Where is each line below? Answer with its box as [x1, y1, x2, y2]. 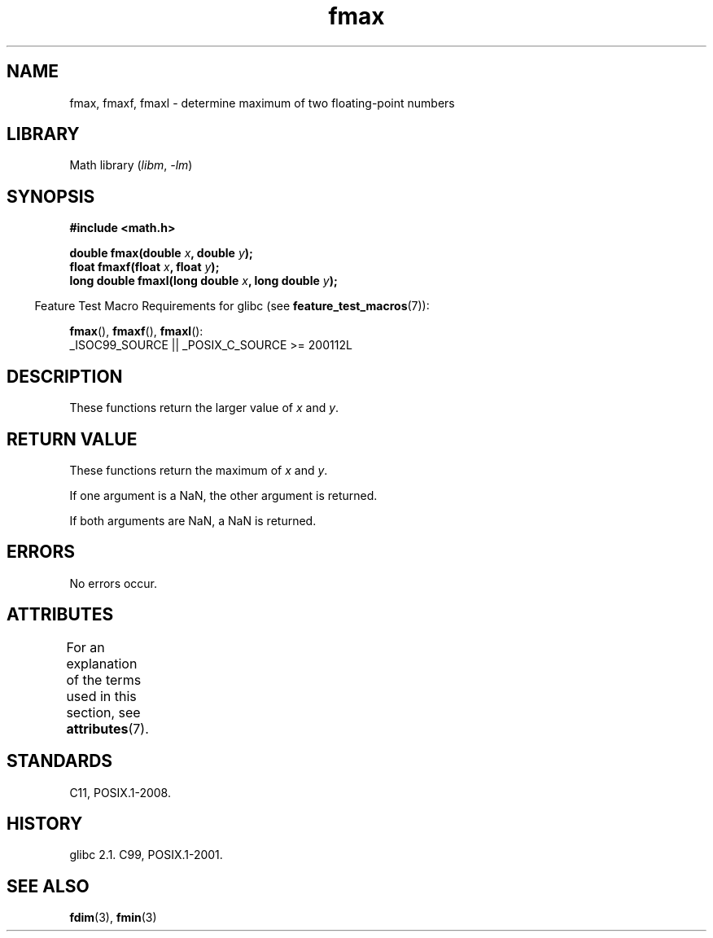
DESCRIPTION [7, 366, 123, 387]
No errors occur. [69, 576, 158, 590]
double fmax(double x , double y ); [69, 246, 253, 261]
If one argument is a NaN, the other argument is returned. [69, 488, 378, 502]
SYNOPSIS [7, 186, 95, 207]
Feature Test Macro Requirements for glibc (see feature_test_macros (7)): [34, 299, 430, 313]
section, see [66, 703, 141, 721]
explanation [66, 655, 138, 672]
